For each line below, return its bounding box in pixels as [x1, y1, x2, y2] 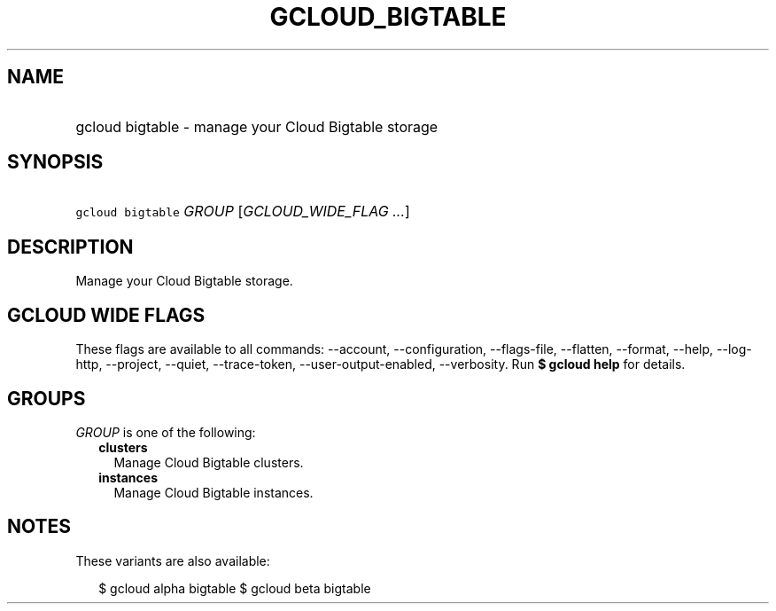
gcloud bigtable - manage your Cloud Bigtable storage [75, 117, 438, 136]
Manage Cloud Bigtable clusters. [113, 454, 304, 470]
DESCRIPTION [7, 235, 134, 258]
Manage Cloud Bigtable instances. [113, 484, 314, 500]
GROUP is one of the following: [75, 424, 256, 440]
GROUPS [7, 387, 86, 410]
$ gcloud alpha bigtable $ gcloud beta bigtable [98, 580, 371, 596]
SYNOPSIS [7, 151, 104, 174]
